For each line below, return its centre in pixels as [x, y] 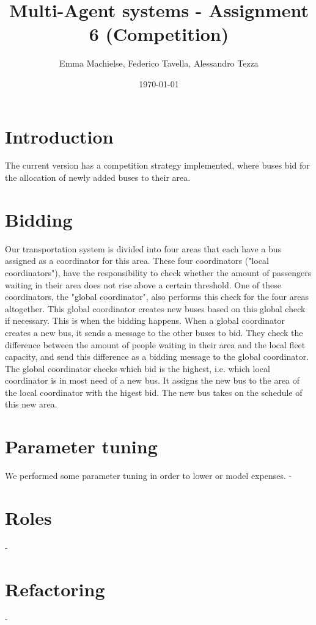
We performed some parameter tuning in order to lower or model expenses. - [149, 476]
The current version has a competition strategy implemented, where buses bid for [157, 165]
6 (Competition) [159, 34]
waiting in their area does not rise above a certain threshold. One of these [143, 284]
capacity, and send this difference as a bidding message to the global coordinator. [157, 356]
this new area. [31, 404]
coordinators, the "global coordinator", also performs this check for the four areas [157, 297]
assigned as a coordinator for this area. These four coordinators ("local [137, 261]
